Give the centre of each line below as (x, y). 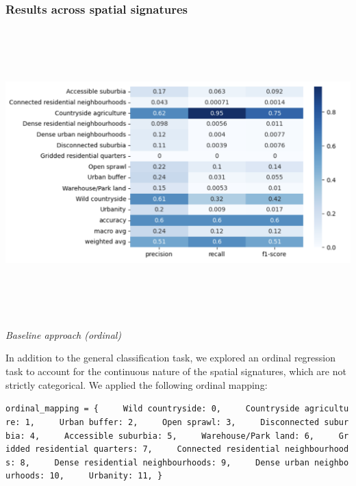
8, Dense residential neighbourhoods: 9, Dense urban (165, 462)
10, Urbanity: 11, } (106, 476)
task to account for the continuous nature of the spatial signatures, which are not (176, 371)
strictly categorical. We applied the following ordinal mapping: (137, 384)
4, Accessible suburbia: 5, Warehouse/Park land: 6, (172, 436)
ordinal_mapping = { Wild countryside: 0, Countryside (153, 409)
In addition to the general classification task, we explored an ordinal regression (171, 358)
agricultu (327, 409)
